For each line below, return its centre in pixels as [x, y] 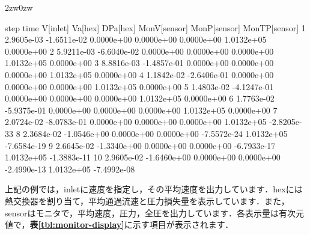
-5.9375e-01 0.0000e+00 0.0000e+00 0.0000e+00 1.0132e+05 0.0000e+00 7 [141, 110]
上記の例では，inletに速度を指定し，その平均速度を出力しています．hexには [154, 189]
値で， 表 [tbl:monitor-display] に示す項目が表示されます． [119, 224]
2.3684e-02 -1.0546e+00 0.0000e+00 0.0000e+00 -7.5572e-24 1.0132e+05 [155, 133]
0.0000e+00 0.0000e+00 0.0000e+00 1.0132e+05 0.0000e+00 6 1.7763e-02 [140, 98]
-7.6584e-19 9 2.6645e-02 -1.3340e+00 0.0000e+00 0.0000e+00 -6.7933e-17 [140, 145]
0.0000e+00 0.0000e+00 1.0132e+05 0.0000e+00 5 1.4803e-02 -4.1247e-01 [139, 86]
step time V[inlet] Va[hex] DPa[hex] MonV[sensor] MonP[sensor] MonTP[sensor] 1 [155, 27]
